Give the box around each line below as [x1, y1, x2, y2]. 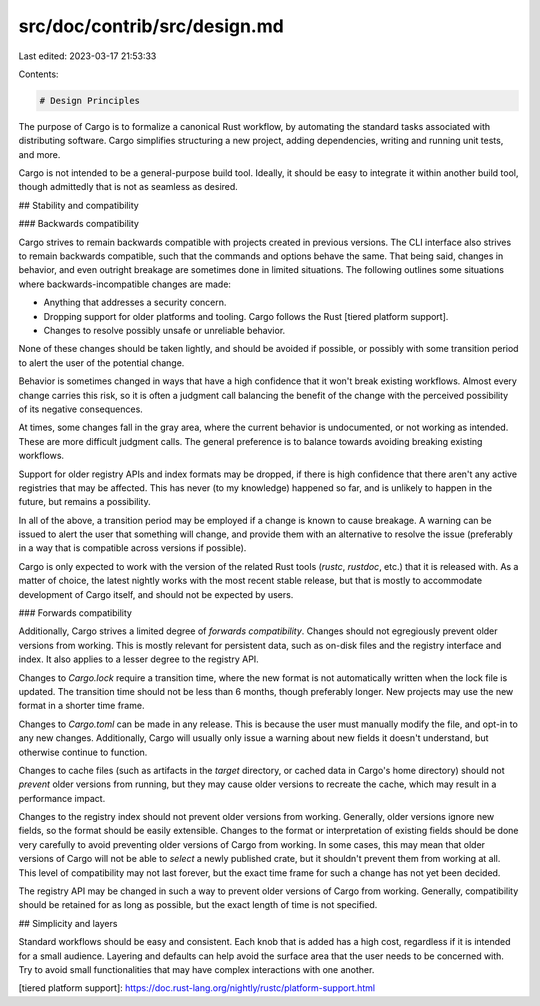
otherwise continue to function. [18, 746, 148, 758]
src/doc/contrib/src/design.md [18, 15, 284, 37]
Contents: [18, 68, 59, 80]
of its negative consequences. [18, 403, 144, 415]
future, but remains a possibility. [18, 496, 151, 508]
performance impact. [18, 792, 106, 804]
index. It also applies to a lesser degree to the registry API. [18, 653, 259, 665]
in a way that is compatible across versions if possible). [18, 542, 247, 554]
